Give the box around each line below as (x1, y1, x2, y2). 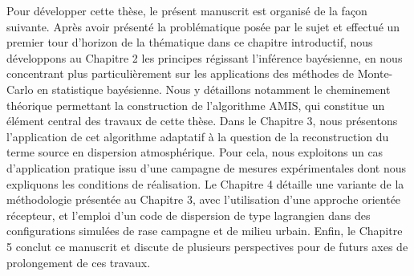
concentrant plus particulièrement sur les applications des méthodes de (6, 65, 355, 82)
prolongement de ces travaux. (6, 254, 151, 270)
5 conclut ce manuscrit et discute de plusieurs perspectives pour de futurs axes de (6, 237, 408, 254)
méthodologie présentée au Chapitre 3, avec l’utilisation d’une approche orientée (6, 191, 401, 208)
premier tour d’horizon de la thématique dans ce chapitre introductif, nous (6, 34, 373, 51)
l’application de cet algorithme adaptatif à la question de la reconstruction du (6, 128, 389, 144)
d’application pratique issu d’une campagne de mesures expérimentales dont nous (6, 159, 406, 176)
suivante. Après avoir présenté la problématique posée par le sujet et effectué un (6, 18, 400, 34)
